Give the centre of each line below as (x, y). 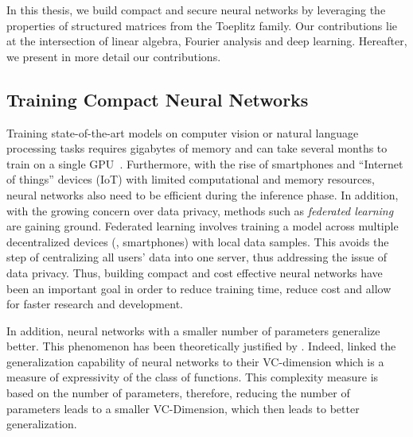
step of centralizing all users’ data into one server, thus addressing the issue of (197, 257)
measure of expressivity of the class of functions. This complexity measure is (193, 377)
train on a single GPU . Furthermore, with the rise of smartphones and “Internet (205, 163)
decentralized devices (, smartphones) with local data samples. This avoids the (198, 241)
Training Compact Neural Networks (158, 99)
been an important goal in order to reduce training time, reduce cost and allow (199, 288)
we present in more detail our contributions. (114, 56)
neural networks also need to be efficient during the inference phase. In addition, (203, 194)
